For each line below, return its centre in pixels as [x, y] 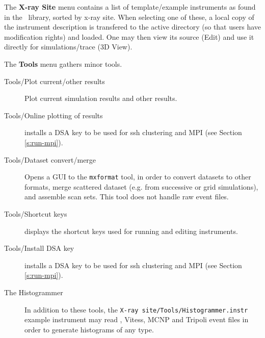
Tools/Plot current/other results [55, 81]
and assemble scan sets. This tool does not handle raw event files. [127, 197]
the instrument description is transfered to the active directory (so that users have [133, 27]
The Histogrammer [34, 292]
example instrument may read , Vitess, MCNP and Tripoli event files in [137, 319]
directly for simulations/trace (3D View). [68, 47]
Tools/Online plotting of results [54, 115]
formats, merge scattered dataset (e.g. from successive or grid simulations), [141, 186]
